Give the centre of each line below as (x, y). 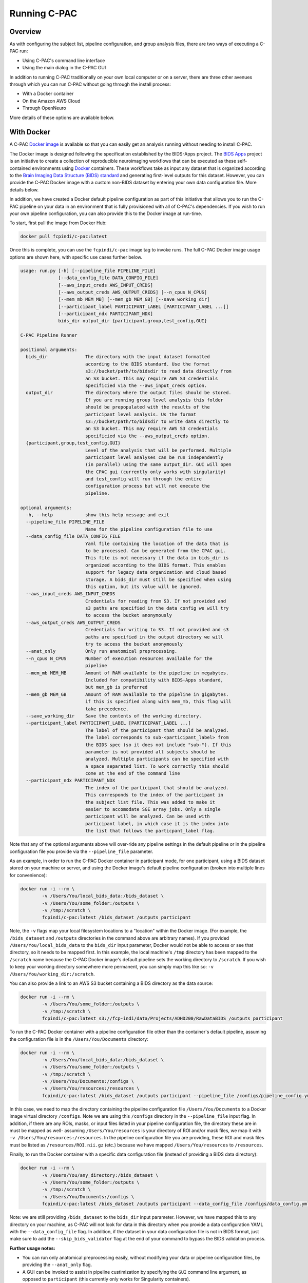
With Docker (30, 132)
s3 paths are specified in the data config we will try (157, 608)
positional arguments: (49, 350)
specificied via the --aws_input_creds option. (146, 385)
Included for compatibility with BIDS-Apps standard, (154, 680)
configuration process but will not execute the (147, 486)
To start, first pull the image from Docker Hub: (58, 223)
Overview (25, 32)
